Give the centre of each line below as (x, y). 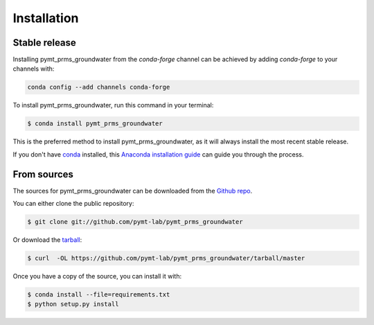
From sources (43, 174)
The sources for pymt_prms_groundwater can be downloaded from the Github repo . (133, 191)
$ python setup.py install (73, 304)
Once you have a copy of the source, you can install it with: (97, 276)
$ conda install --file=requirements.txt (99, 295)
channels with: (34, 69)
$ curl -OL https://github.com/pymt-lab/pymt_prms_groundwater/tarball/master (166, 258)
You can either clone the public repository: (73, 204)
